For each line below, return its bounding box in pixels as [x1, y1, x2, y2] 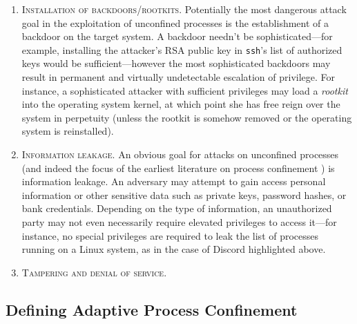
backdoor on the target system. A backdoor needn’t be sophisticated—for [21, 29, 333, 44]
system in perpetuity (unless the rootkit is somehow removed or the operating [21, 110, 352, 124]
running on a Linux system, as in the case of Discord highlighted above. [21, 242, 326, 256]
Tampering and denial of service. [21, 265, 167, 279]
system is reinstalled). [21, 124, 114, 138]
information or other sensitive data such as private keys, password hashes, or [21, 187, 347, 202]
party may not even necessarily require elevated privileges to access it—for [21, 214, 337, 229]
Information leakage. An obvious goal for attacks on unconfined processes [21, 147, 339, 161]
